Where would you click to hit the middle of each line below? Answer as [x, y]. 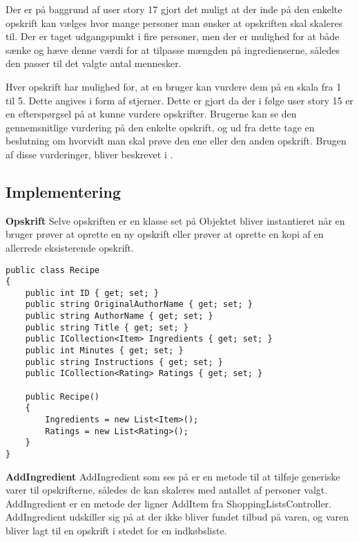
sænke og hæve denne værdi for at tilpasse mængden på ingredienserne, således [173, 49]
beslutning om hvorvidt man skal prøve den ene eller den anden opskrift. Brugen [176, 141]
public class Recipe [53, 270]
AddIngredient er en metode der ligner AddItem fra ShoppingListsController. [168, 503]
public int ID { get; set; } [92, 293]
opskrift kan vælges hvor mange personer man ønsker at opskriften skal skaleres [174, 22]
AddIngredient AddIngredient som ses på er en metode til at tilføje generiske [173, 476]
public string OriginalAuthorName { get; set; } [139, 305]
